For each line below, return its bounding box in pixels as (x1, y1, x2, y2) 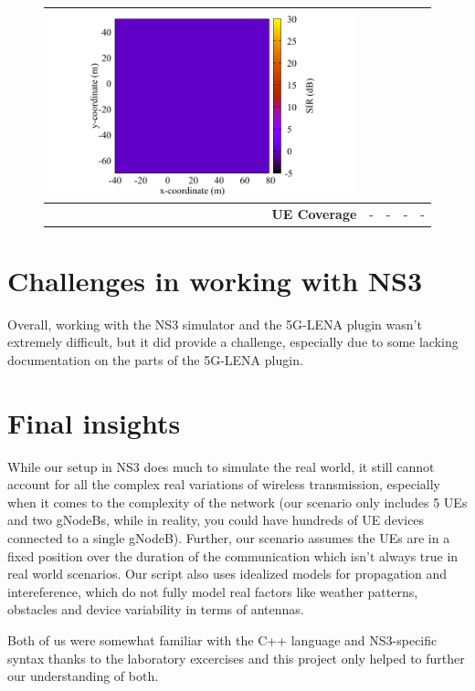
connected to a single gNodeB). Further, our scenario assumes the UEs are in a (7, 529, 450, 548)
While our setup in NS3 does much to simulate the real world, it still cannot (7, 456, 435, 476)
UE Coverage (271, 204, 357, 223)
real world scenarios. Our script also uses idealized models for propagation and (7, 564, 448, 583)
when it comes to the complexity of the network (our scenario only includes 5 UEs (7, 492, 468, 511)
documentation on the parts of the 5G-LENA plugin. (7, 350, 303, 369)
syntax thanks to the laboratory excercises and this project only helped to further (7, 648, 465, 667)
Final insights (7, 403, 181, 441)
